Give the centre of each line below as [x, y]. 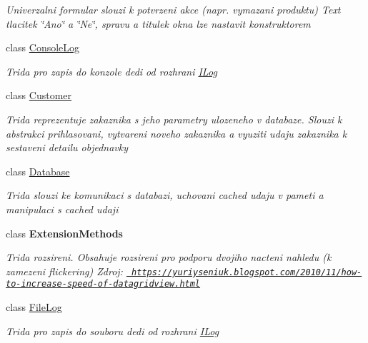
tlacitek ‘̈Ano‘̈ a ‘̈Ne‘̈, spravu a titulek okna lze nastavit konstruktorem [158, 23]
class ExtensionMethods [64, 233]
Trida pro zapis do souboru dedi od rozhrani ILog [113, 331]
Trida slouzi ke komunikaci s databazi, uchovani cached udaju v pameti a [165, 195]
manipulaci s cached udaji [62, 209]
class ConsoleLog [43, 47]
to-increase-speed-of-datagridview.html [103, 284]
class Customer [39, 95]
